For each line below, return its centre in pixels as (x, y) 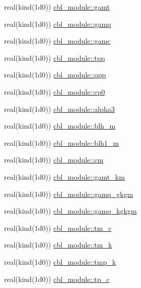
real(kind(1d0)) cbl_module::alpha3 (60, 109)
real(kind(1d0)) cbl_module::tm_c (58, 228)
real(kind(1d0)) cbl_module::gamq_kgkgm (70, 211)
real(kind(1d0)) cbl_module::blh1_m (62, 142)
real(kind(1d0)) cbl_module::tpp (55, 57)
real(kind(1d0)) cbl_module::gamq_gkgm (69, 194)
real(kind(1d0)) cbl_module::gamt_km (64, 176)
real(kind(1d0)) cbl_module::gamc (57, 41)
